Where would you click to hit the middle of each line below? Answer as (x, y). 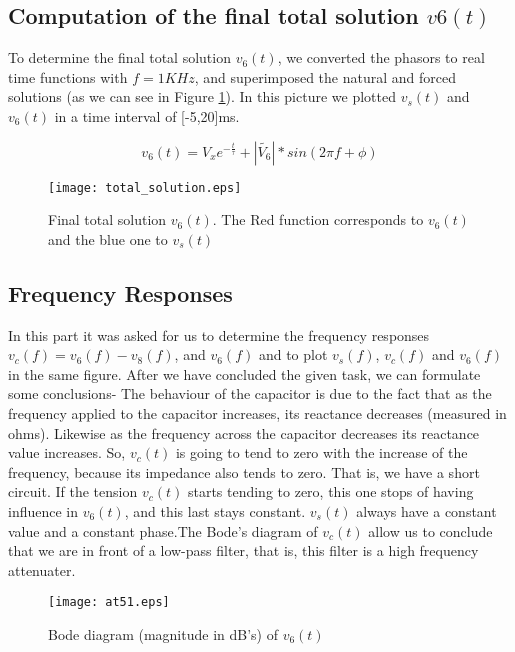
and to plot (293, 354)
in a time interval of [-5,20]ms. (147, 115)
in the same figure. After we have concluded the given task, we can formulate (244, 373)
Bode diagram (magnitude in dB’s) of (163, 634)
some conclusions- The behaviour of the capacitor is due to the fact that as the (250, 393)
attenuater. (42, 569)
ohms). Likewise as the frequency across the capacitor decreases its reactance (244, 432)
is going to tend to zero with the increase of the (321, 452)
